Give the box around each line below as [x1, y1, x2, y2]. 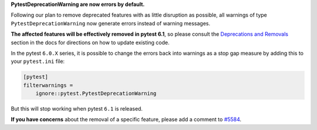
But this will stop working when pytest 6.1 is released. [11, 105, 143, 112]
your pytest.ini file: [11, 58, 65, 65]
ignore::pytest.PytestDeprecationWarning [35, 90, 157, 97]
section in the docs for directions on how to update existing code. [11, 39, 170, 46]
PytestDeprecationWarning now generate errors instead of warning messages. [11, 19, 211, 26]
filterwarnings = [23, 82, 73, 88]
